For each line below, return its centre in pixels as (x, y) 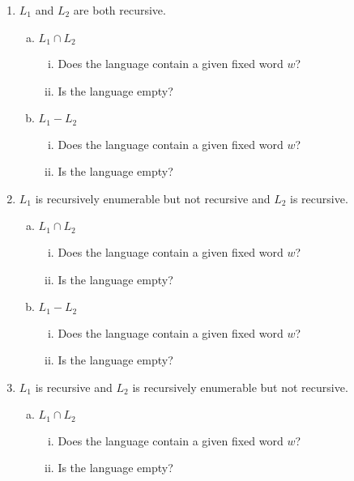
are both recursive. (119, 10)
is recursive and (74, 387)
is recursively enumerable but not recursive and (153, 198)
